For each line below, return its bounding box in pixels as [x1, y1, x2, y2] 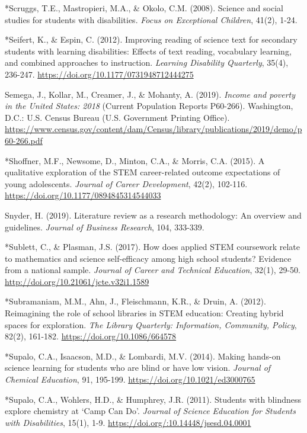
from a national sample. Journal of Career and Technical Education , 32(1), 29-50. [5, 264, 300, 276]
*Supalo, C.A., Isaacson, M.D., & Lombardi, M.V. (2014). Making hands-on [5, 349, 281, 362]
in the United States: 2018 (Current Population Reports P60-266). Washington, [5, 100, 293, 112]
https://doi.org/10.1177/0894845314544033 [5, 189, 161, 201]
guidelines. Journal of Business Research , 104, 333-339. [5, 220, 204, 233]
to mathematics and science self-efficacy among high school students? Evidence [5, 252, 292, 264]
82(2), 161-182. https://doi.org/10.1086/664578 [5, 330, 177, 342]
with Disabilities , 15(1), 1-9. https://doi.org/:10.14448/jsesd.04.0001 [5, 416, 251, 428]
